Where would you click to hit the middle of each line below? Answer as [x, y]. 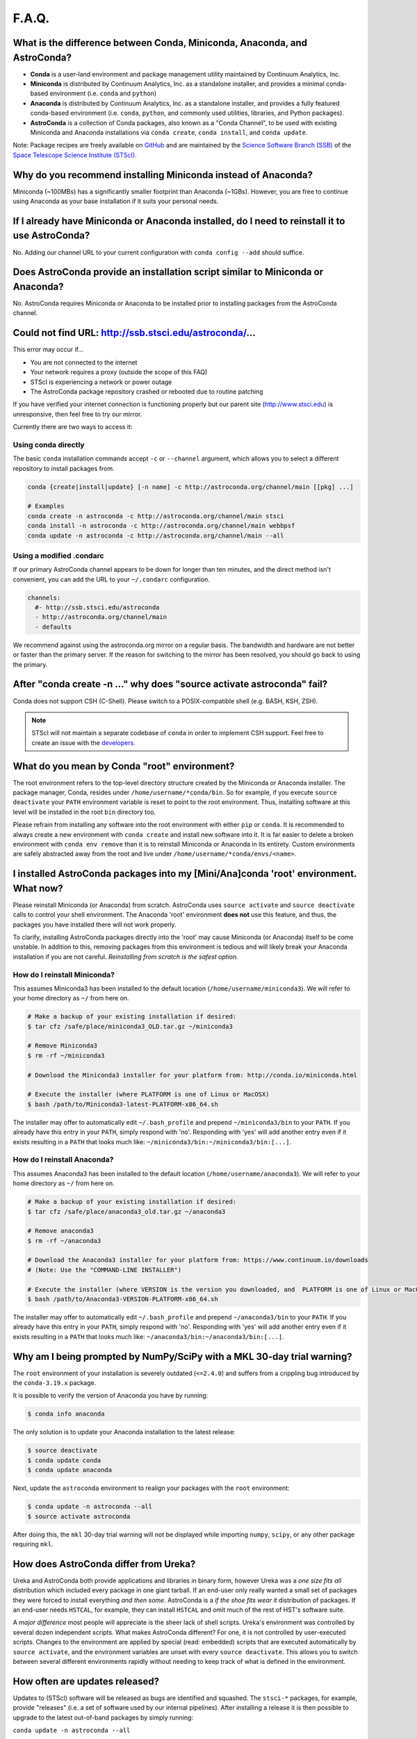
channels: [44, 598]
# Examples [46, 506]
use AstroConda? [51, 235]
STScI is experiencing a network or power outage [101, 382]
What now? [38, 888]
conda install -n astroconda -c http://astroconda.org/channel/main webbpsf [161, 526]
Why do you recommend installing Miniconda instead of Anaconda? [163, 175]
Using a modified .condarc [58, 555]
